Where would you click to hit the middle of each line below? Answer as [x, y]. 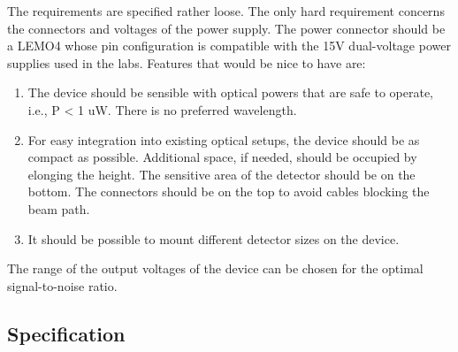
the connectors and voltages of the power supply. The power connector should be [226, 28]
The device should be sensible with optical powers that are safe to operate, [230, 92]
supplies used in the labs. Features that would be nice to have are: [187, 62]
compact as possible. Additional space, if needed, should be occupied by [222, 157]
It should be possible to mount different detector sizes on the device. [214, 238]
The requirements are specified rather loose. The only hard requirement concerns [226, 11]
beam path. [59, 208]
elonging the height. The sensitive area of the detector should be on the [221, 174]
